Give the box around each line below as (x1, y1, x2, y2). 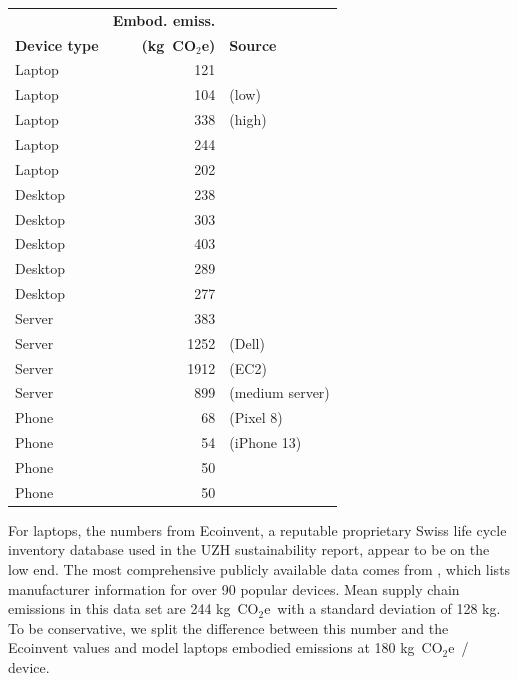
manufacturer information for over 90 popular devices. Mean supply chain (8, 578, 460, 599)
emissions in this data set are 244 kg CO (8, 598, 259, 619)
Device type (15, 34, 99, 55)
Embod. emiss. (112, 9, 216, 30)
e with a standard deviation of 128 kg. (264, 598, 501, 619)
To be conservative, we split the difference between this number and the (8, 617, 449, 638)
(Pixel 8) (229, 407, 283, 428)
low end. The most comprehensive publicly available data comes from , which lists (8, 559, 511, 580)
